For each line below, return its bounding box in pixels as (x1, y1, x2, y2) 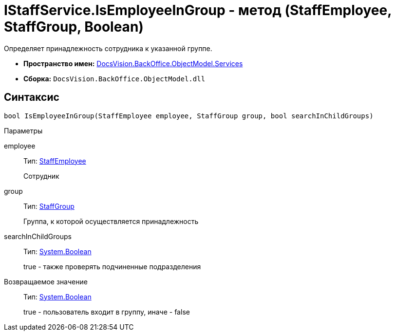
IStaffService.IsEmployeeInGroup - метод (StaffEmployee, (4, 2, 392, 19)
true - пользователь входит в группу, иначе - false (23, 307, 190, 316)
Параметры (4, 126, 43, 135)
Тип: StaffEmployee (23, 156, 86, 165)
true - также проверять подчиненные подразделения (23, 262, 201, 271)
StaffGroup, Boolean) (4, 19, 144, 35)
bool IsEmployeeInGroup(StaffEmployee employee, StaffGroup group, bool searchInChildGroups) (4, 112, 374, 120)
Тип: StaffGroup (23, 202, 75, 210)
